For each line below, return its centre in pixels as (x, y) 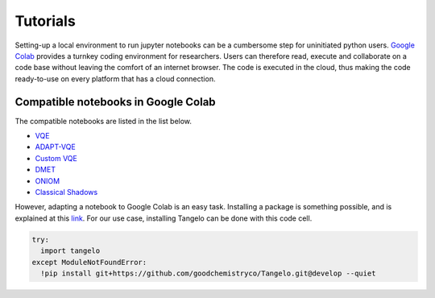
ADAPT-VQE (55, 147)
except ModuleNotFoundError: (89, 262)
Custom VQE (56, 158)
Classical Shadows (66, 192)
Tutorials (45, 21)
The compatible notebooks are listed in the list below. (104, 121)
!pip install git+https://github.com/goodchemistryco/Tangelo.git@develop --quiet (208, 273)
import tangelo (70, 251)
